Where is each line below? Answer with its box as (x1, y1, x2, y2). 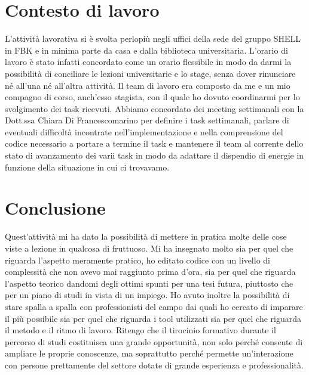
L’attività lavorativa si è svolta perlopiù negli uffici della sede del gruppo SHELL (5, 32, 301, 45)
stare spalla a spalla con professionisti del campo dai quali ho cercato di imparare (5, 300, 303, 312)
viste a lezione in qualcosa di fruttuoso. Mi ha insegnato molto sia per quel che (5, 241, 293, 254)
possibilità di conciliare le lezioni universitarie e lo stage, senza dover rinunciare (5, 67, 296, 79)
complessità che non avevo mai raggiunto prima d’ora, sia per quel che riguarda (5, 265, 296, 278)
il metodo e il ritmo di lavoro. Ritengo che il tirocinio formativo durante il (5, 324, 276, 336)
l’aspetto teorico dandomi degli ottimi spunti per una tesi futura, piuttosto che (5, 277, 293, 289)
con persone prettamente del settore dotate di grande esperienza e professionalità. (5, 358, 304, 371)
